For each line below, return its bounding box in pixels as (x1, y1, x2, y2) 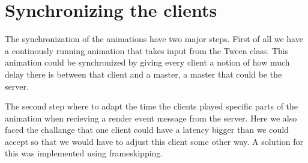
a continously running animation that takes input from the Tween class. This (5, 44, 289, 57)
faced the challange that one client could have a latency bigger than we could (5, 123, 289, 136)
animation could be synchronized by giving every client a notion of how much (5, 56, 290, 69)
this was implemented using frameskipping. (5, 147, 163, 159)
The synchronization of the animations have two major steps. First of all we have (5, 32, 303, 45)
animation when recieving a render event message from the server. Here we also (5, 111, 297, 124)
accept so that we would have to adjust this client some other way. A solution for (5, 135, 304, 147)
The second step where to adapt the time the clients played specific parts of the (5, 100, 298, 112)
